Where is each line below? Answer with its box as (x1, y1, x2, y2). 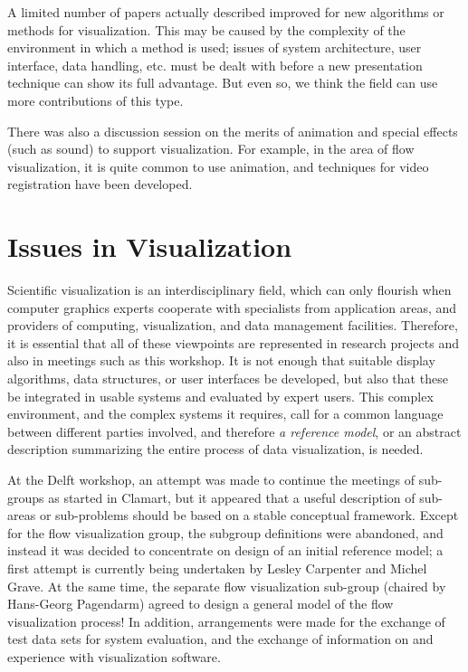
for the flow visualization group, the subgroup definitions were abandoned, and (7, 523, 444, 542)
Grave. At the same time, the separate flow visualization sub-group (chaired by (7, 576, 446, 595)
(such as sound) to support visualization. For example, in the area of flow (7, 139, 415, 158)
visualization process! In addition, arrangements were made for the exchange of (7, 611, 445, 630)
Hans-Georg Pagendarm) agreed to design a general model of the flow (7, 594, 394, 613)
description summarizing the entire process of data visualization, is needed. (7, 440, 424, 459)
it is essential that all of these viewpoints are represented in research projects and (7, 333, 459, 352)
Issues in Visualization (7, 228, 292, 265)
